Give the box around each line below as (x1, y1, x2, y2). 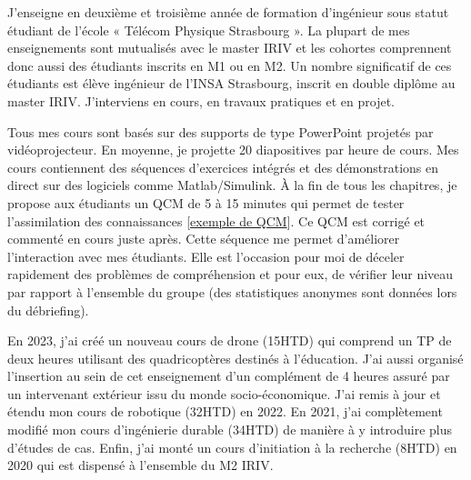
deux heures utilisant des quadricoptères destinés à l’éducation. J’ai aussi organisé (7, 348, 464, 367)
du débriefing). (7, 300, 89, 319)
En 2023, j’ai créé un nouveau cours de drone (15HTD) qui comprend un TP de (7, 331, 452, 350)
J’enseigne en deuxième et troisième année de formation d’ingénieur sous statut (7, 3, 449, 21)
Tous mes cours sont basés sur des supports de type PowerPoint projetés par (7, 122, 434, 141)
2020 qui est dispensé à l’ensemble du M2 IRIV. (7, 455, 274, 475)
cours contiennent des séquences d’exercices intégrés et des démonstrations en (7, 157, 439, 176)
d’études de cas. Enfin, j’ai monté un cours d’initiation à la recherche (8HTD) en (7, 437, 457, 456)
